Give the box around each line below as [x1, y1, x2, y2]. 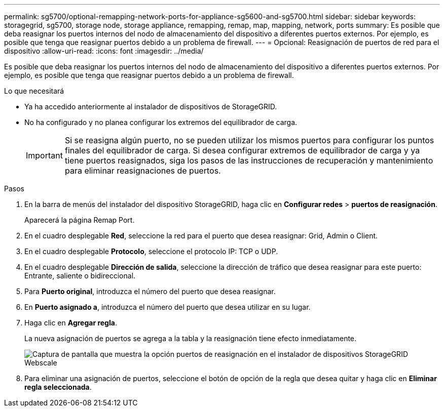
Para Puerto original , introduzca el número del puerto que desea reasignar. [24, 287, 276, 296]
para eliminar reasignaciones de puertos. [64, 166, 221, 176]
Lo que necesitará [4, 87, 64, 95]
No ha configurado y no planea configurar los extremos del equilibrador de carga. [24, 118, 298, 127]
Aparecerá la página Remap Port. [24, 216, 135, 224]
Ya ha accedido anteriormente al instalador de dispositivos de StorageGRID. [24, 102, 277, 111]
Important [26, 150, 63, 160]
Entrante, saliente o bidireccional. [24, 271, 136, 280]
